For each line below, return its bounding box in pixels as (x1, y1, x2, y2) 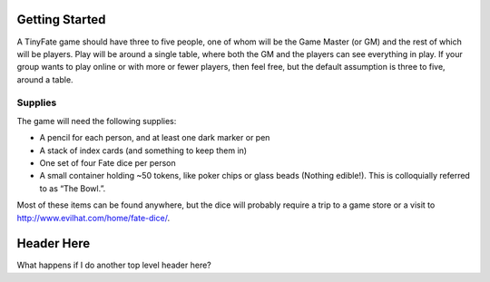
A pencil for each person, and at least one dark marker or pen (39, 132, 270, 143)
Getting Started (16, 12, 106, 27)
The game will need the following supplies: (16, 115, 177, 126)
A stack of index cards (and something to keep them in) (39, 145, 248, 156)
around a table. (16, 73, 73, 85)
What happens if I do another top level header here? (16, 259, 212, 271)
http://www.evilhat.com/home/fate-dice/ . (16, 212, 171, 223)
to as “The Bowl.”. (39, 182, 106, 194)
